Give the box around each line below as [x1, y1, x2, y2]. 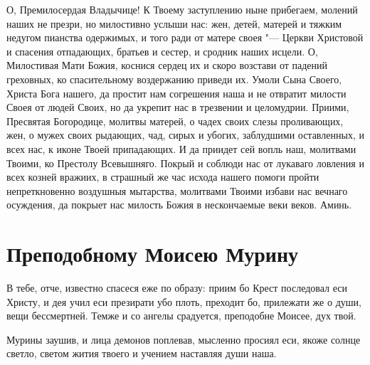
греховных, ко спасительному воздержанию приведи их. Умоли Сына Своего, [6, 71, 342, 86]
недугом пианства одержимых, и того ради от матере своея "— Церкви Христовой [6, 30, 364, 45]
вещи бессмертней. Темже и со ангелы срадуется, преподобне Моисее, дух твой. [6, 308, 356, 323]
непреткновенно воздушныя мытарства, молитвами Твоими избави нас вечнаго [6, 183, 348, 198]
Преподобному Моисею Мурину [6, 239, 299, 268]
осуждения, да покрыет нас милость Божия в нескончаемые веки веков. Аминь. [6, 197, 352, 212]
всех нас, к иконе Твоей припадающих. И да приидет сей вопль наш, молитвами [6, 141, 356, 156]
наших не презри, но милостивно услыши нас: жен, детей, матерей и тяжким [6, 16, 342, 31]
